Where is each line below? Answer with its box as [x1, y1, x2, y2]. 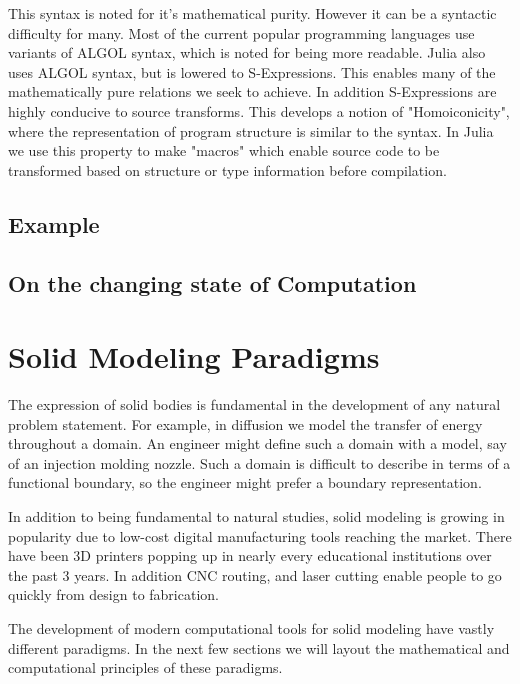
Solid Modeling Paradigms [8, 336, 380, 377]
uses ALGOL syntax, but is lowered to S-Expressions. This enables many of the [8, 61, 496, 82]
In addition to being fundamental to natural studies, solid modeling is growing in [8, 506, 505, 526]
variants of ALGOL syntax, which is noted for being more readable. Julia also [8, 42, 486, 63]
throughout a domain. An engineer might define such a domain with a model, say [8, 433, 507, 454]
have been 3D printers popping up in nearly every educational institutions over [8, 545, 492, 566]
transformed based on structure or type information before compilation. [8, 159, 447, 180]
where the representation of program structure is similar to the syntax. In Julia [8, 120, 494, 141]
